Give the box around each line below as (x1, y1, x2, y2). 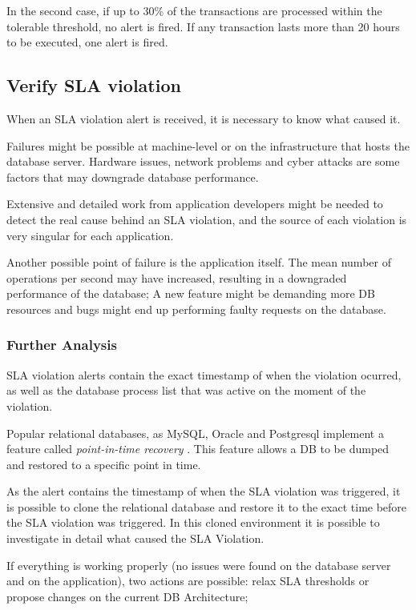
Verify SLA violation (6, 73, 181, 98)
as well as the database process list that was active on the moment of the (6, 382, 366, 399)
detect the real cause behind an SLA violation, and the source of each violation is (6, 211, 407, 227)
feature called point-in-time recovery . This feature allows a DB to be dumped (6, 440, 390, 457)
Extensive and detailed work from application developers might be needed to (6, 195, 383, 212)
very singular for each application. (6, 227, 174, 243)
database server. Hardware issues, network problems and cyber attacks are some (6, 153, 400, 170)
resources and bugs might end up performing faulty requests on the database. (6, 300, 386, 317)
